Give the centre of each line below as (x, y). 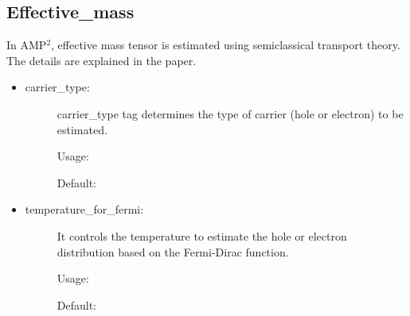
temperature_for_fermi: (84, 209)
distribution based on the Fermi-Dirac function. (173, 251)
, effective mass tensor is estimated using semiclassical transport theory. (226, 45)
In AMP (27, 45)
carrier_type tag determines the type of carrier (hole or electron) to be (230, 113)
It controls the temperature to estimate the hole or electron (202, 235)
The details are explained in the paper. (102, 60)
